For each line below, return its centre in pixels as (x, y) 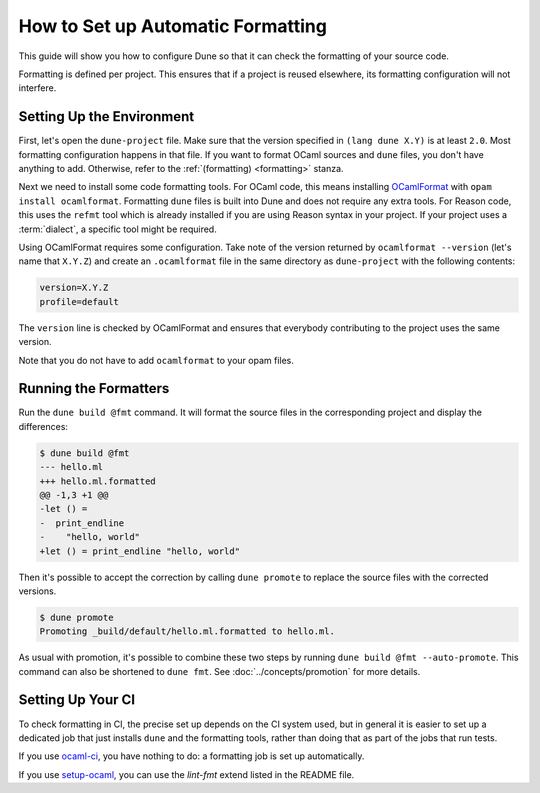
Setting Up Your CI (76, 700)
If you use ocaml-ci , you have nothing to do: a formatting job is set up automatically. (191, 756)
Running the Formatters (94, 388)
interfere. (37, 88)
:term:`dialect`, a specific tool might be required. (117, 229)
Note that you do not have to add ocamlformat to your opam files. (156, 360)
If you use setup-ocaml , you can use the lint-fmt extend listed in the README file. (186, 774)
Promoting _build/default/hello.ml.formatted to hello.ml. (187, 631)
